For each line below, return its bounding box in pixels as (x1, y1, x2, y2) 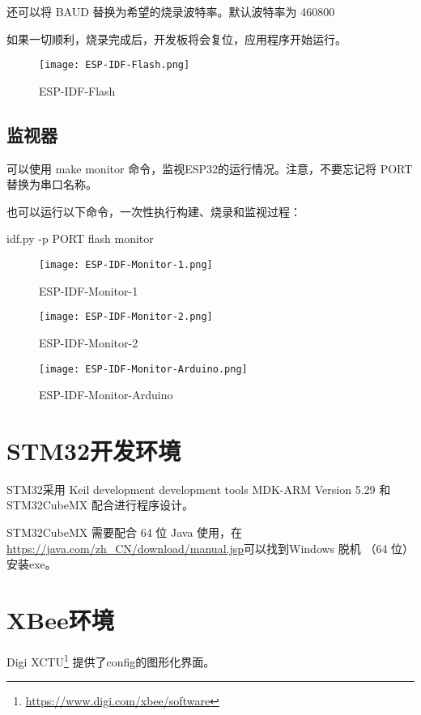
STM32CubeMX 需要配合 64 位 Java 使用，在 (6, 524, 243, 541)
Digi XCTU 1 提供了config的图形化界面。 (6, 650, 215, 670)
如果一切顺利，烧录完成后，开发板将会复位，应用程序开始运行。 (6, 30, 347, 47)
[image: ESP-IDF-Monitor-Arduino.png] (39, 363, 248, 375)
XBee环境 (6, 603, 114, 636)
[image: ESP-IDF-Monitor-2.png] (39, 311, 213, 323)
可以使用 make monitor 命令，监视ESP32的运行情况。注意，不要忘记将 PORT (6, 160, 413, 177)
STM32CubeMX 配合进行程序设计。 (6, 496, 194, 513)
